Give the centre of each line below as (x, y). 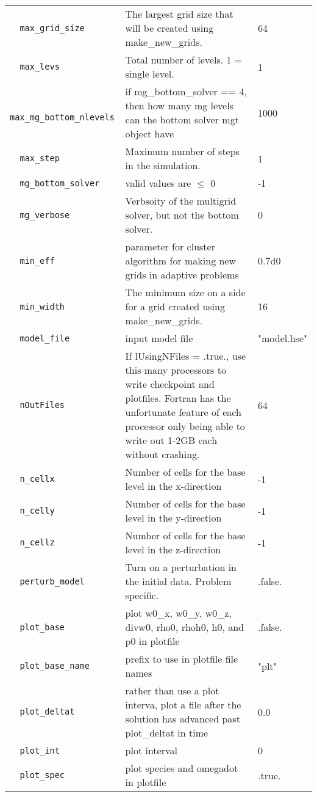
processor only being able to (185, 426)
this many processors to (176, 370)
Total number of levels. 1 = (184, 60)
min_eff (37, 260)
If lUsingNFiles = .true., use (186, 356)
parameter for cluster (170, 246)
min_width (42, 306)
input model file (159, 338)
